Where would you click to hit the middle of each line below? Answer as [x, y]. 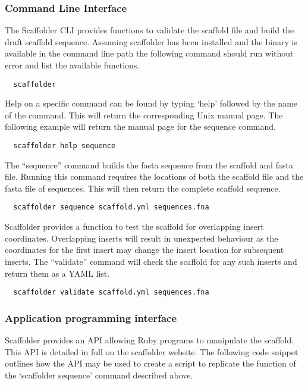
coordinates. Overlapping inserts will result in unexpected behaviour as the [142, 238]
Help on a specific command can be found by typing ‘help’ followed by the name [151, 103]
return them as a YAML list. [57, 273]
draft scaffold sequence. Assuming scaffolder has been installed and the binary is [151, 41]
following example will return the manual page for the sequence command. [140, 126]
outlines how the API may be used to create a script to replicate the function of [150, 363]
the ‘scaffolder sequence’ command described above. [99, 375]
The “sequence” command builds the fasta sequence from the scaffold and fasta [149, 165]
